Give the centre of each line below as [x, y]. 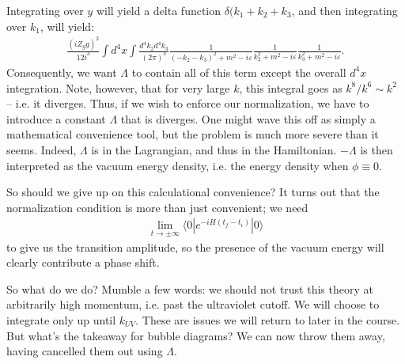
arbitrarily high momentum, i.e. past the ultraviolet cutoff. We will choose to [193, 304]
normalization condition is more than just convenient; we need [157, 207]
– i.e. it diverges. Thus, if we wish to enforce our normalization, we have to [188, 103]
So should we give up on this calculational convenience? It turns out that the [193, 192]
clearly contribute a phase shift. [83, 262]
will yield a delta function [159, 10]
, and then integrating [344, 10]
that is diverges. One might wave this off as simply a [248, 118]
